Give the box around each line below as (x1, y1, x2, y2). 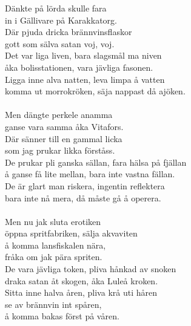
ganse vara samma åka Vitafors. (5, 120, 124, 132)
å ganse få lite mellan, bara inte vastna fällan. (5, 168, 175, 180)
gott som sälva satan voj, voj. (5, 37, 115, 50)
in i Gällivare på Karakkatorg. (5, 13, 117, 26)
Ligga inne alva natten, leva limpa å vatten (5, 73, 165, 85)
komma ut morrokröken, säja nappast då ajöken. (5, 85, 186, 97)
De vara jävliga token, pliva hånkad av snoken (5, 262, 176, 275)
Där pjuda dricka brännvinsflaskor (5, 25, 132, 38)
